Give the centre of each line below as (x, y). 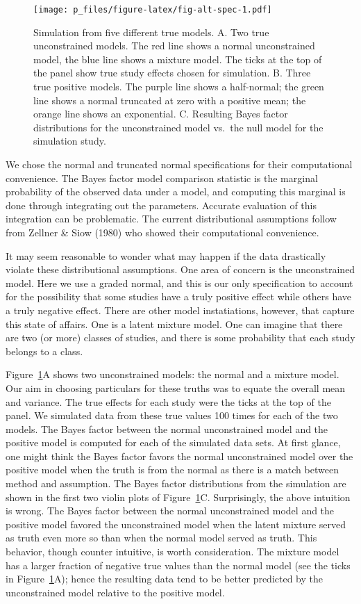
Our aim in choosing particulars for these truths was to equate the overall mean (176, 387)
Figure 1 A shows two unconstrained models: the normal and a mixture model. (173, 374)
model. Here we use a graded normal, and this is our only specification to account (179, 283)
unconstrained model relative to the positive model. (115, 592)
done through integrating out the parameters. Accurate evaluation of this (161, 205)
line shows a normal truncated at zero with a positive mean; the (170, 100)
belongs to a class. (44, 351)
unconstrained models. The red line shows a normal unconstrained (174, 46)
